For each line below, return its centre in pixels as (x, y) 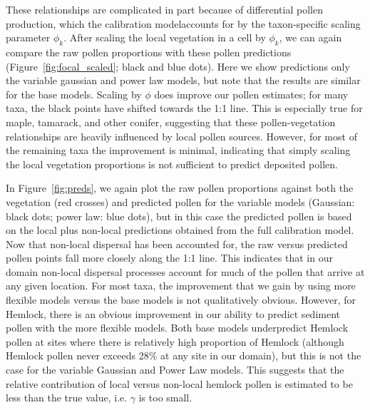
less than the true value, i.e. (67, 398)
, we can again (310, 37)
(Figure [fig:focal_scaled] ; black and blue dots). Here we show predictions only (178, 66)
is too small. (165, 398)
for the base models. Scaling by (74, 94)
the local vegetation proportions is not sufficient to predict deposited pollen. (172, 164)
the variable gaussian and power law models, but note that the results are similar (183, 80)
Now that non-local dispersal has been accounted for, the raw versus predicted (177, 244)
